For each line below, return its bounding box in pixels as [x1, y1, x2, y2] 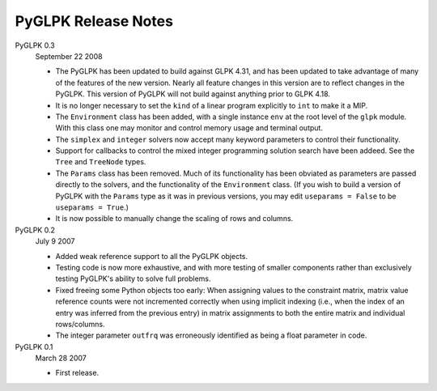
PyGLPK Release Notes [15, 12, 174, 30]
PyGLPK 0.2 [15, 225, 56, 235]
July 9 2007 [35, 236, 76, 246]
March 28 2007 [35, 353, 87, 363]
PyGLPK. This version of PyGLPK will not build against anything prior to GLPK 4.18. [55, 89, 331, 99]
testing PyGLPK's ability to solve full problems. [55, 274, 211, 283]
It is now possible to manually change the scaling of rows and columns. [55, 214, 294, 223]
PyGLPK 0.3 [15, 40, 56, 50]
